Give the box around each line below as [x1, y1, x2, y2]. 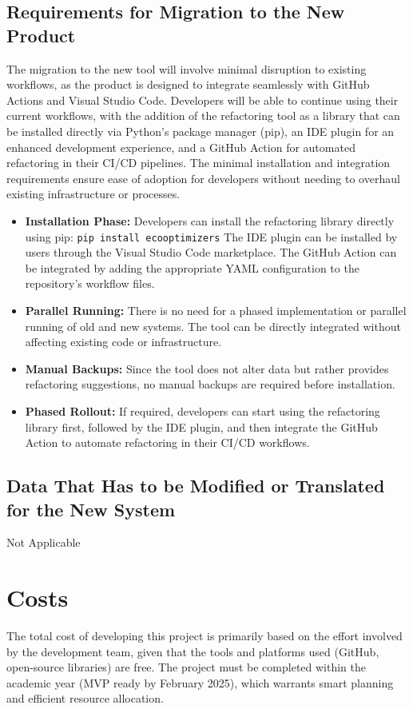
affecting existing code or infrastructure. [25, 333, 222, 350]
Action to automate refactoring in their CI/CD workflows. [25, 434, 310, 451]
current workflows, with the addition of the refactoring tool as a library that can [6, 107, 400, 124]
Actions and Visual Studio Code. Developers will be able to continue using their [6, 91, 399, 108]
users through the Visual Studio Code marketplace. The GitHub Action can [25, 244, 397, 261]
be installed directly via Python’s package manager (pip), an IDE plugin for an [6, 122, 395, 139]
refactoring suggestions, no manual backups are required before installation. [25, 376, 395, 392]
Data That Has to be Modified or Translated [6, 473, 385, 498]
